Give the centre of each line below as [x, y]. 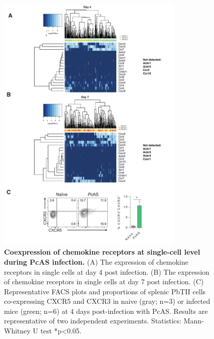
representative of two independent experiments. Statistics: [93, 321]
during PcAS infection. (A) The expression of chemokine [96, 261]
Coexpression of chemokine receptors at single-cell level [102, 252]
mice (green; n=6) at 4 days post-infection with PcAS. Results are [106, 311]
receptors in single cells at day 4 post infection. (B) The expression [107, 271]
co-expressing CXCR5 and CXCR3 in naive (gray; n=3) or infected [107, 301]
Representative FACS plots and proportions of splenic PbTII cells [105, 291]
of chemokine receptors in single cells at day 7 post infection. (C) [104, 281]
